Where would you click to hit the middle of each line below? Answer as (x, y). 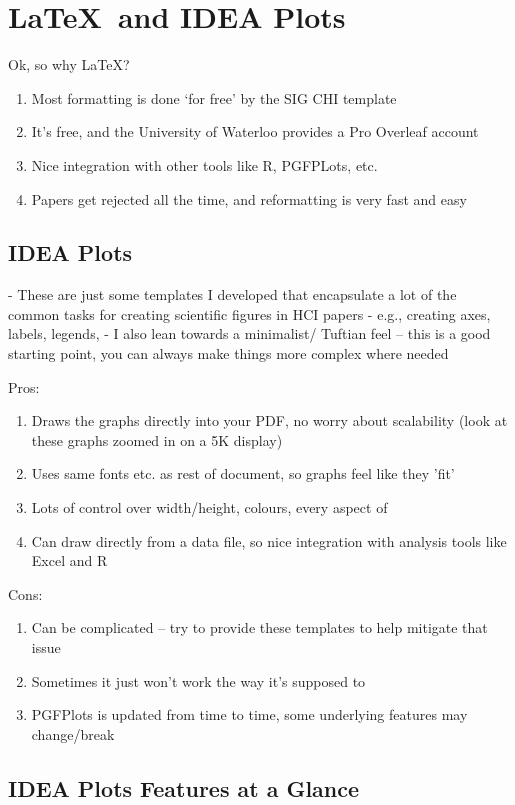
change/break (73, 733)
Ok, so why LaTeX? (69, 64)
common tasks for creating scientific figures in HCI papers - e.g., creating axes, (249, 313)
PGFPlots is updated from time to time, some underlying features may (249, 714)
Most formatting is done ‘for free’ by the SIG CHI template (214, 97)
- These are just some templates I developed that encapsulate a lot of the (232, 294)
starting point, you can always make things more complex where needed (228, 353)
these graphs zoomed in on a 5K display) (157, 439)
